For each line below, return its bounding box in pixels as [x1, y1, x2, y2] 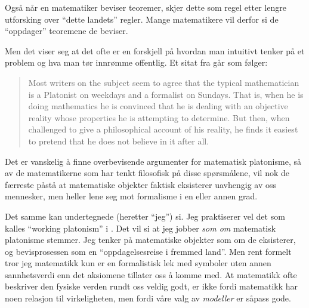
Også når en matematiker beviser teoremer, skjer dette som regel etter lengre [5, 1, 286, 13]
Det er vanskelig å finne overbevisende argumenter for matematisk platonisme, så [5, 155, 301, 167]
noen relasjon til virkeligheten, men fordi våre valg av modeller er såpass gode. [5, 292, 291, 304]
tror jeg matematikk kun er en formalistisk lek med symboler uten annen [5, 257, 271, 269]
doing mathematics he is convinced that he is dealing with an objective [28, 100, 288, 112]
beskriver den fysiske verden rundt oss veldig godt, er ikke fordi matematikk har [5, 280, 298, 292]
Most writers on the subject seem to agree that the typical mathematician [28, 76, 299, 88]
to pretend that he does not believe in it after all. [28, 134, 209, 147]
